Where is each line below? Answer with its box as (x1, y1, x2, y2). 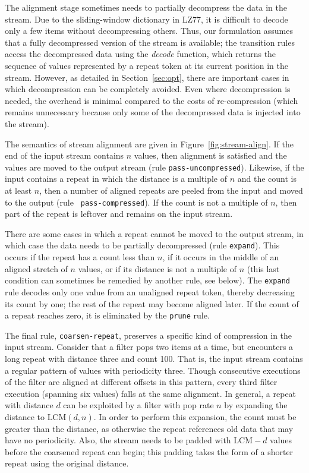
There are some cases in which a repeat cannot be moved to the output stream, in (5, 227, 304, 239)
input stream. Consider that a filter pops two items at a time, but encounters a (5, 340, 294, 353)
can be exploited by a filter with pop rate (63, 399, 214, 411)
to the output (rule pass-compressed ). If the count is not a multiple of (5, 195, 268, 208)
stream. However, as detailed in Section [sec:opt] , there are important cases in (5, 71, 289, 83)
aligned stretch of (5, 262, 68, 275)
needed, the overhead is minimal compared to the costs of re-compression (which (5, 94, 298, 106)
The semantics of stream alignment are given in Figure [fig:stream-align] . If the (5, 137, 294, 150)
